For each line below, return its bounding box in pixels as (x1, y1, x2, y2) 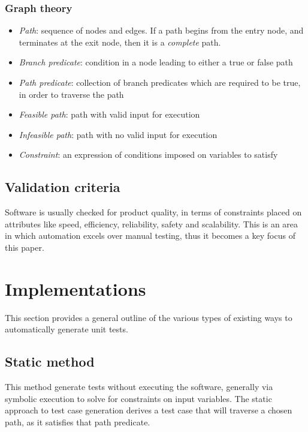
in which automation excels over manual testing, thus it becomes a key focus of (5, 229, 295, 242)
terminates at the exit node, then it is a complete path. (19, 35, 221, 48)
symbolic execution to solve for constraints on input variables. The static (5, 392, 272, 404)
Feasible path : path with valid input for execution (19, 108, 200, 121)
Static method (5, 352, 95, 371)
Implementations (5, 276, 146, 301)
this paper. (5, 241, 44, 253)
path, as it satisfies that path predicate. (5, 415, 150, 428)
